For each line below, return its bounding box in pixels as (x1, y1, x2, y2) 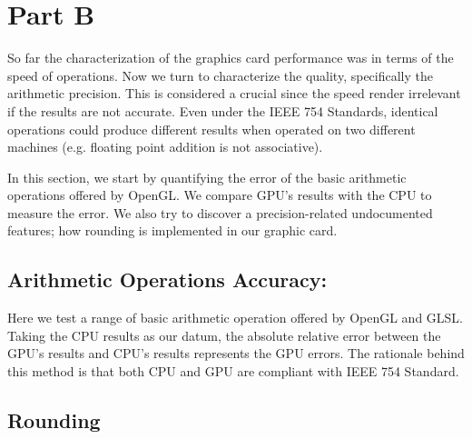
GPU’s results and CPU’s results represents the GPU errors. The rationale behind (7, 344, 465, 363)
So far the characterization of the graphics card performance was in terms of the (7, 48, 454, 67)
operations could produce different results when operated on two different (7, 119, 416, 138)
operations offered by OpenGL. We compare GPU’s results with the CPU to (7, 185, 432, 205)
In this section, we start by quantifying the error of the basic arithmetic (7, 167, 407, 186)
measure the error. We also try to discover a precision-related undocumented (7, 203, 433, 222)
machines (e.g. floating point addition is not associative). (7, 137, 323, 156)
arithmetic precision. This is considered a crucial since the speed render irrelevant (7, 84, 461, 103)
